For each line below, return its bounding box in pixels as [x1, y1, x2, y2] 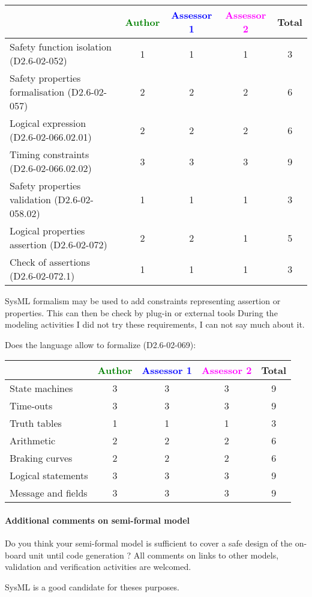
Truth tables [10, 416, 62, 430]
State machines [10, 381, 73, 396]
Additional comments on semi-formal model [5, 513, 190, 526]
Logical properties [10, 224, 85, 237]
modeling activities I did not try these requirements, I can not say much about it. [5, 318, 305, 331]
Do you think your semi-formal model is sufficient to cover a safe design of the [5, 537, 292, 550]
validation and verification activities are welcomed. [5, 560, 191, 573]
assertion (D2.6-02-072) [10, 237, 107, 251]
